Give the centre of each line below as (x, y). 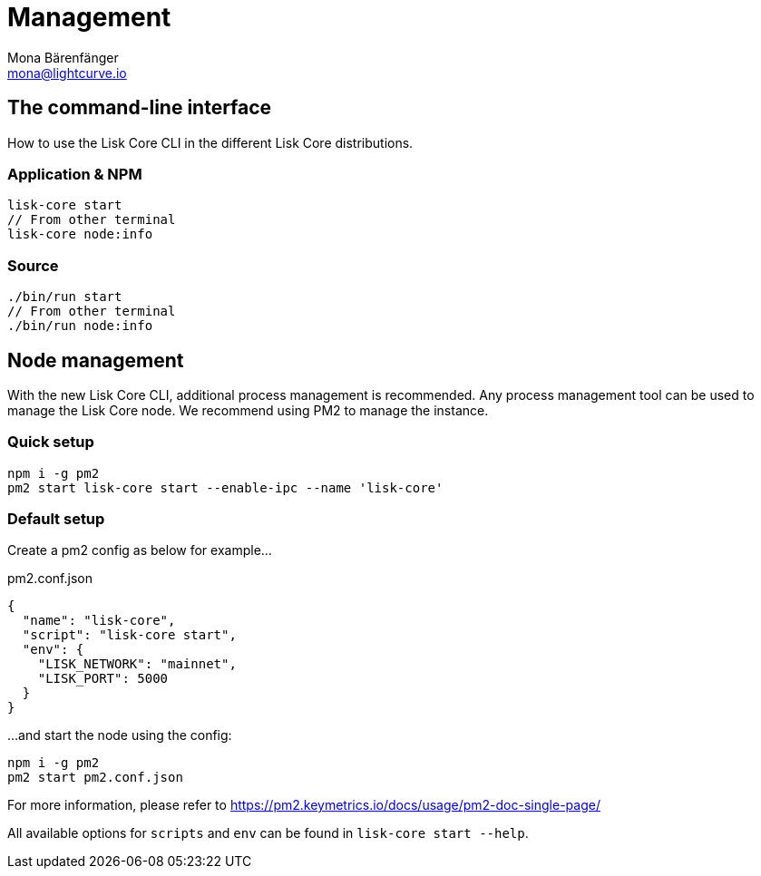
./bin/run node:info (80, 326)
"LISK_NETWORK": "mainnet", (137, 664)
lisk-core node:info (80, 234)
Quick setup (51, 442)
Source (33, 265)
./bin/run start (65, 297)
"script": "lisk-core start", (129, 635)
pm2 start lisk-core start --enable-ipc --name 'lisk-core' (225, 487)
